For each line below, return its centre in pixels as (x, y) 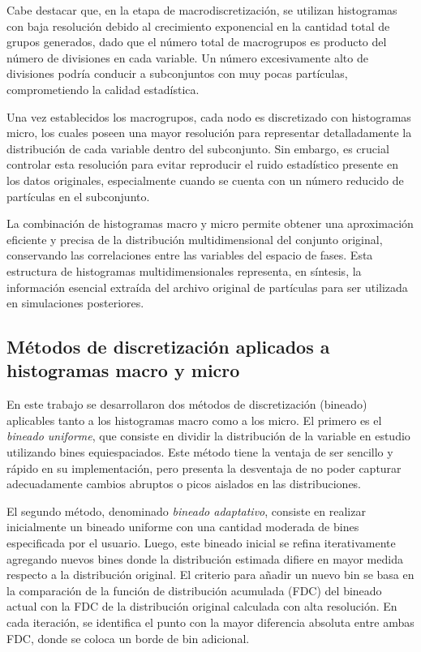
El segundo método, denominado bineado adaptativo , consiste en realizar (186, 510)
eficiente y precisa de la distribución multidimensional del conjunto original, (195, 239)
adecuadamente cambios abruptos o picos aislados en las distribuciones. (184, 484)
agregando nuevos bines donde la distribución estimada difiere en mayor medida (205, 558)
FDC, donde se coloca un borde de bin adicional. (128, 638)
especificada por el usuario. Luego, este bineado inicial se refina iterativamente (201, 543)
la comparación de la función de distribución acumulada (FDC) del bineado (194, 590)
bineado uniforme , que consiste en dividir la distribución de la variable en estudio (208, 436)
